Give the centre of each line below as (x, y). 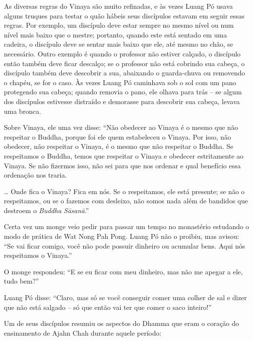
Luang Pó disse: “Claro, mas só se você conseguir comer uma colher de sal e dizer (126, 297)
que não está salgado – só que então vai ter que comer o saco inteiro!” (108, 307)
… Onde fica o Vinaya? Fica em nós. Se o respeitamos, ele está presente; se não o (124, 191)
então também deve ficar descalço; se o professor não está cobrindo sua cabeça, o (124, 63)
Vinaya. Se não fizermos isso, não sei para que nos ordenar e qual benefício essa (122, 165)
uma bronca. (23, 111)
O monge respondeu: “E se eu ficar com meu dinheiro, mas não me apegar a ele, (123, 271)
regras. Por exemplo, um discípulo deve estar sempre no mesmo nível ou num (119, 25)
